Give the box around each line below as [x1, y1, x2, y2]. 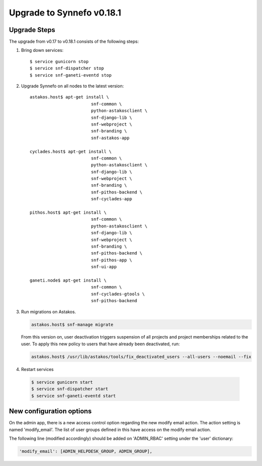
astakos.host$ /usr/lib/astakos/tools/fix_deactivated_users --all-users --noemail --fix [31, 354, 252, 359]
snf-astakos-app [91, 135, 130, 141]
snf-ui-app [91, 264, 117, 270]
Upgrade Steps [9, 26, 55, 34]
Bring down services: [21, 48, 64, 53]
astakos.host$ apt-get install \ [30, 95, 109, 100]
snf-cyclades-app [91, 196, 132, 202]
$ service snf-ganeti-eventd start [31, 393, 116, 399]
